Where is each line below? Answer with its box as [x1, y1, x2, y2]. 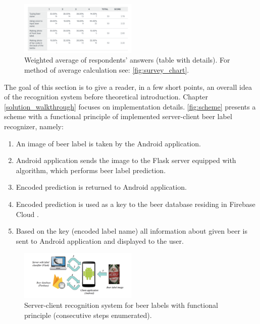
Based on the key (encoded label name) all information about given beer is [16, 226, 247, 236]
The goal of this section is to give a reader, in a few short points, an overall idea [4, 81, 252, 92]
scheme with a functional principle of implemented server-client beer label [4, 111, 232, 122]
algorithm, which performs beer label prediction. [16, 165, 166, 175]
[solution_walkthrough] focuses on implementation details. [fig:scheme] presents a [4, 101, 256, 112]
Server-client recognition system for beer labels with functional [24, 300, 218, 310]
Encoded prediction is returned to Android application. [16, 182, 187, 192]
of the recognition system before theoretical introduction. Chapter [4, 91, 209, 102]
